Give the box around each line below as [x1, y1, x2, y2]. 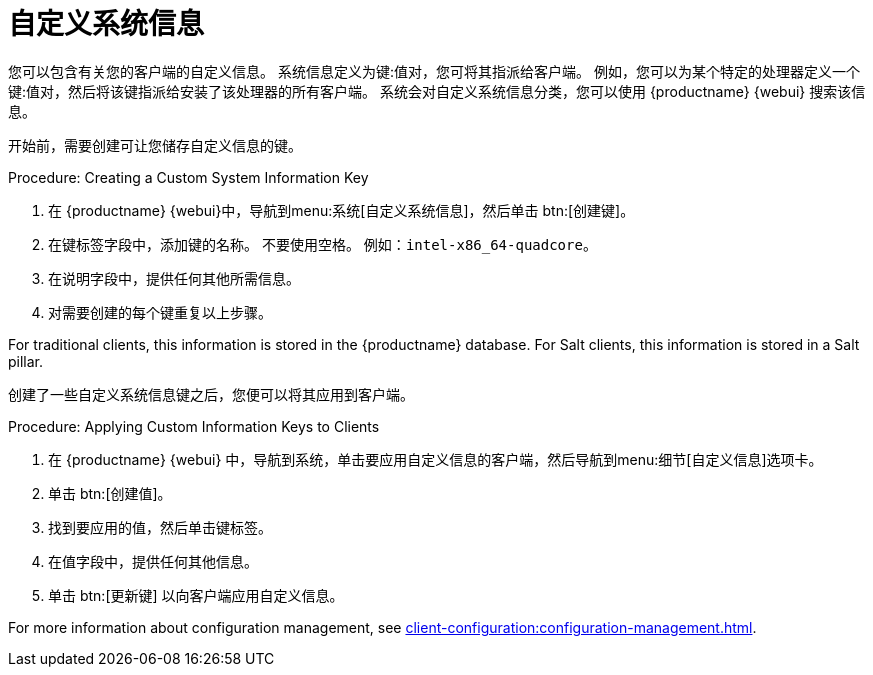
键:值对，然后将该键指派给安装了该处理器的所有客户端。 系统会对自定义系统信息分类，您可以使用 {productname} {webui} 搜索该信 [8, 82, 866, 100]
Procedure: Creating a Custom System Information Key [8, 168, 369, 186]
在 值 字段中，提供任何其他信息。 [48, 552, 258, 570]
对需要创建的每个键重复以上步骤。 [48, 303, 272, 321]
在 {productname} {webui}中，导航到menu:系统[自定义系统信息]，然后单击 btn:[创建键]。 [48, 201, 635, 219]
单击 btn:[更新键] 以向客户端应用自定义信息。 [48, 586, 344, 604]
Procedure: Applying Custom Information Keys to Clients [8, 417, 380, 435]
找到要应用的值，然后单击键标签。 [48, 518, 272, 536]
